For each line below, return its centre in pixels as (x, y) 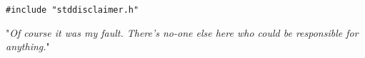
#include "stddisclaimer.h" (72, 10)
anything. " (28, 46)
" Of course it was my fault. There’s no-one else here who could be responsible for (182, 32)
